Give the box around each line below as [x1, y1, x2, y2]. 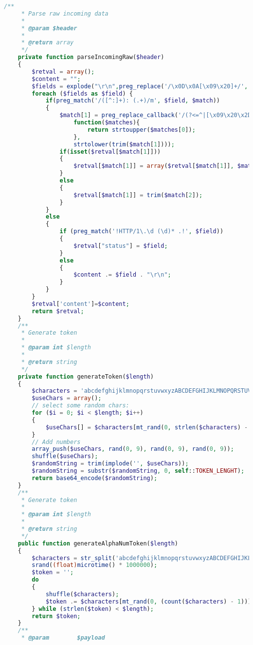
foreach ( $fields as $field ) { [32, 90, 133, 97]
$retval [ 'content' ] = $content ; [32, 300, 129, 307]
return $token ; [32, 612, 81, 620]
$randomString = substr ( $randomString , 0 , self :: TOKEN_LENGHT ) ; [32, 467, 245, 474]
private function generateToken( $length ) [18, 373, 154, 380]
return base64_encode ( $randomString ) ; [32, 474, 158, 482]
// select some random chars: [32, 402, 129, 409]
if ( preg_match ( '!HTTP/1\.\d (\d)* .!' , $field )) [59, 228, 224, 235]
